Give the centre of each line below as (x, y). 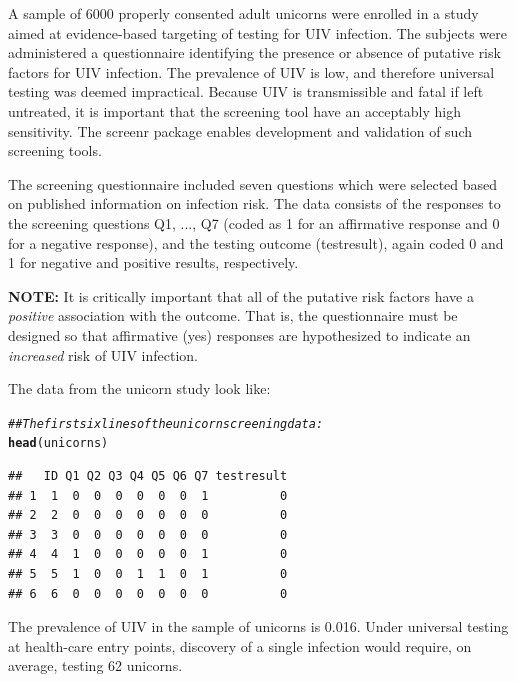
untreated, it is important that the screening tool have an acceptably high (234, 110)
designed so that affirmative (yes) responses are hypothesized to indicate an (239, 334)
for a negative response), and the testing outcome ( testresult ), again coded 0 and (256, 242)
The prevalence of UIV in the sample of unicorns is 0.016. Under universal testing (258, 626)
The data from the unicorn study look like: (139, 388)
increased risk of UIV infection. (103, 354)
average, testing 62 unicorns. (95, 665)
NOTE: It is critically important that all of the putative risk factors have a (241, 295)
